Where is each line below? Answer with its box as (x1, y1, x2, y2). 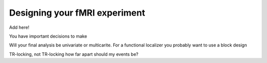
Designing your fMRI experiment (9, 7, 145, 18)
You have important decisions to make (9, 33, 88, 39)
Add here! (9, 24, 30, 30)
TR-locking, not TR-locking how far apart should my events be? (9, 51, 138, 57)
